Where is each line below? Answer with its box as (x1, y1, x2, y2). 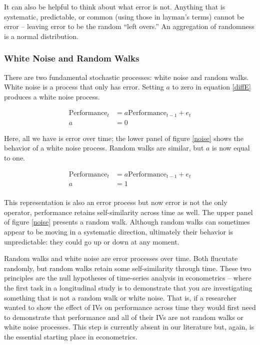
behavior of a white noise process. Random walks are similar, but (4, 142, 204, 153)
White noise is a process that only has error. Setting (4, 81, 164, 92)
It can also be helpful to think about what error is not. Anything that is (4, 1, 225, 11)
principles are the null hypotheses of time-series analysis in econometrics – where (4, 272, 251, 283)
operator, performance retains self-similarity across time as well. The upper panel (4, 206, 253, 217)
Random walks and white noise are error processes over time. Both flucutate (4, 253, 238, 263)
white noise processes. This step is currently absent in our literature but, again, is (4, 321, 254, 332)
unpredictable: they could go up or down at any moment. (4, 236, 179, 246)
